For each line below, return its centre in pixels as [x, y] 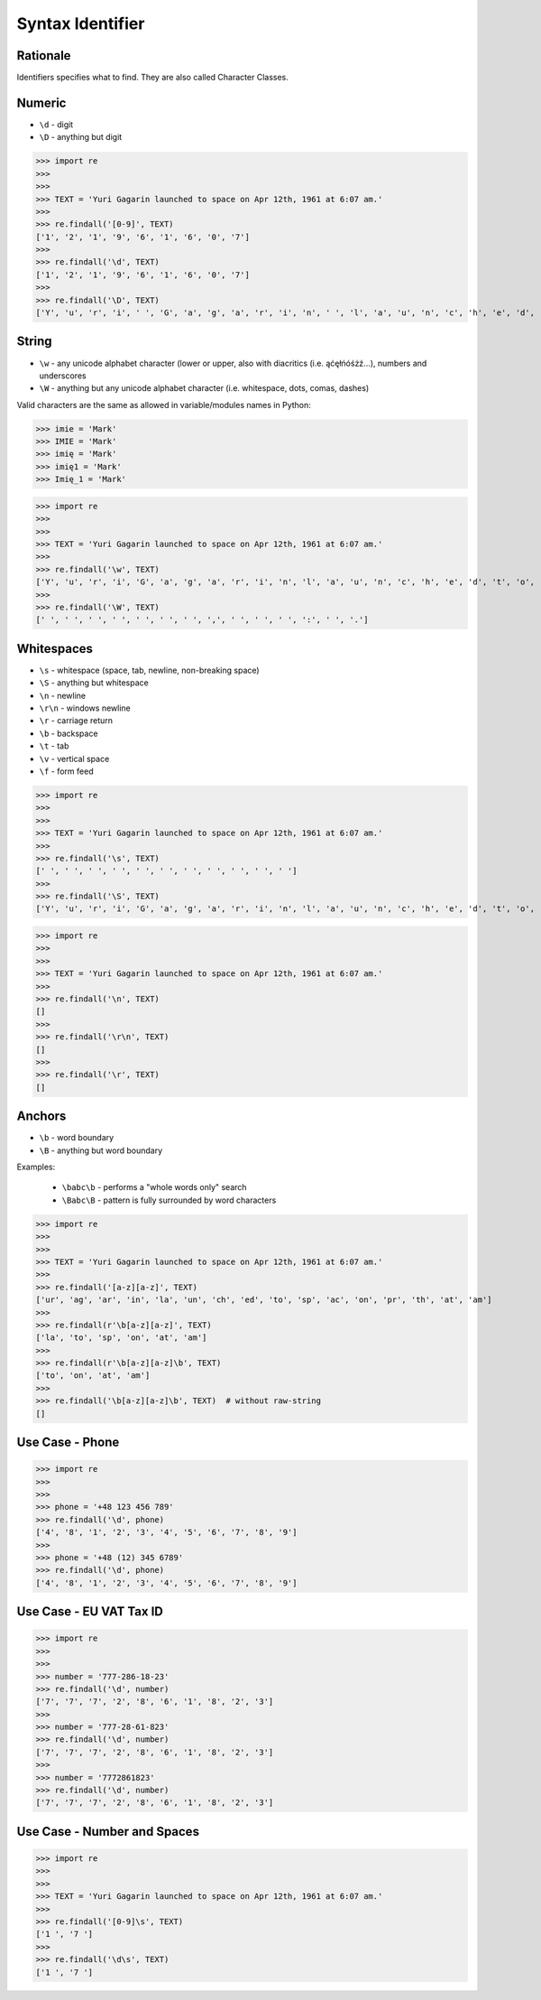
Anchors [41, 1116]
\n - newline [63, 695]
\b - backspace [69, 733]
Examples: [36, 1167]
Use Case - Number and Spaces [108, 1832]
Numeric [41, 102]
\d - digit [56, 124]
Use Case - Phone [68, 1442]
